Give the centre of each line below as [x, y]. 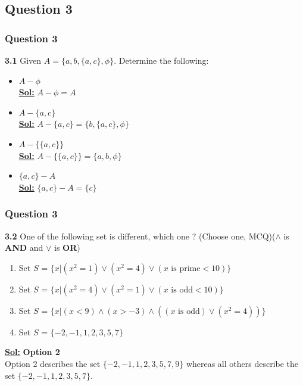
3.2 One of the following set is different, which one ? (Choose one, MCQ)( [140, 236]
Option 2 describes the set [53, 363]
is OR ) [67, 248]
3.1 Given [23, 60]
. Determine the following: [161, 60]
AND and [24, 248]
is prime [186, 268]
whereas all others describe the [242, 363]
